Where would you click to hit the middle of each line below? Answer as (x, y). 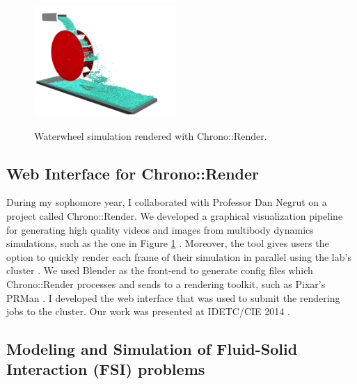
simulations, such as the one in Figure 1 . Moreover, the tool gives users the (168, 243)
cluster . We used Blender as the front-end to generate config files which (160, 270)
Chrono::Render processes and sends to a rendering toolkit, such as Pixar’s (166, 283)
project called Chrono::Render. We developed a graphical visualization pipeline (175, 215)
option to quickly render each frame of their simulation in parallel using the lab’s (179, 256)
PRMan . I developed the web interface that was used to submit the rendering (173, 297)
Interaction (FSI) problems (106, 369)
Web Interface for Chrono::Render (133, 173)
